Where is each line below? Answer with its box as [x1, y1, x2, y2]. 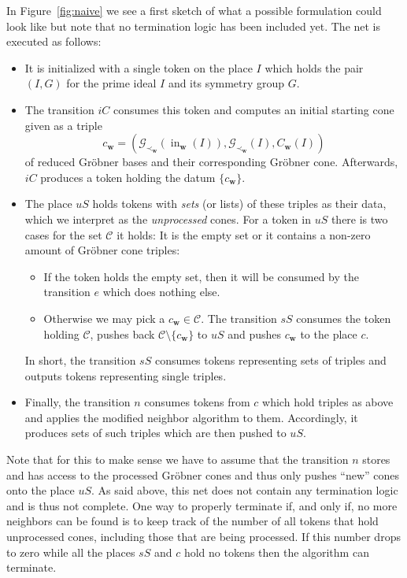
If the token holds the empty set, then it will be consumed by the [43, 268, 359, 284]
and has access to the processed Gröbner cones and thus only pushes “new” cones [6, 466, 400, 483]
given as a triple [24, 117, 102, 133]
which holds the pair [265, 59, 364, 76]
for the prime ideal [66, 75, 157, 91]
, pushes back [90, 325, 155, 342]
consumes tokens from [144, 394, 250, 410]
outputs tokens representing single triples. [24, 367, 227, 383]
